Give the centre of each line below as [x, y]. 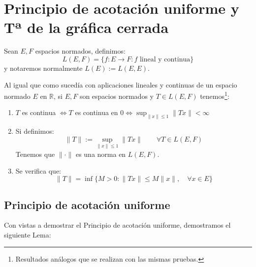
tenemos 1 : [215, 95]
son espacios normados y [116, 96]
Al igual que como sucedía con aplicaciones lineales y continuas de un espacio [121, 84]
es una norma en [101, 154]
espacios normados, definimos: [80, 51]
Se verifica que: [38, 170]
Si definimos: [35, 131]
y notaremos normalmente [43, 68]
